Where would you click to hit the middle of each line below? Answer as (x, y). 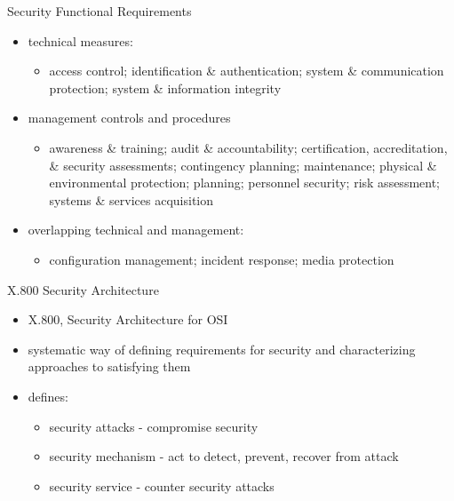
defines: (48, 396)
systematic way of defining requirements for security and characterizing (222, 349)
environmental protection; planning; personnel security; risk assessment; (245, 183)
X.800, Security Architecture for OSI (128, 319)
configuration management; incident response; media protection (222, 259)
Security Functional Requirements (100, 11)
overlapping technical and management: (136, 230)
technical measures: (80, 40)
